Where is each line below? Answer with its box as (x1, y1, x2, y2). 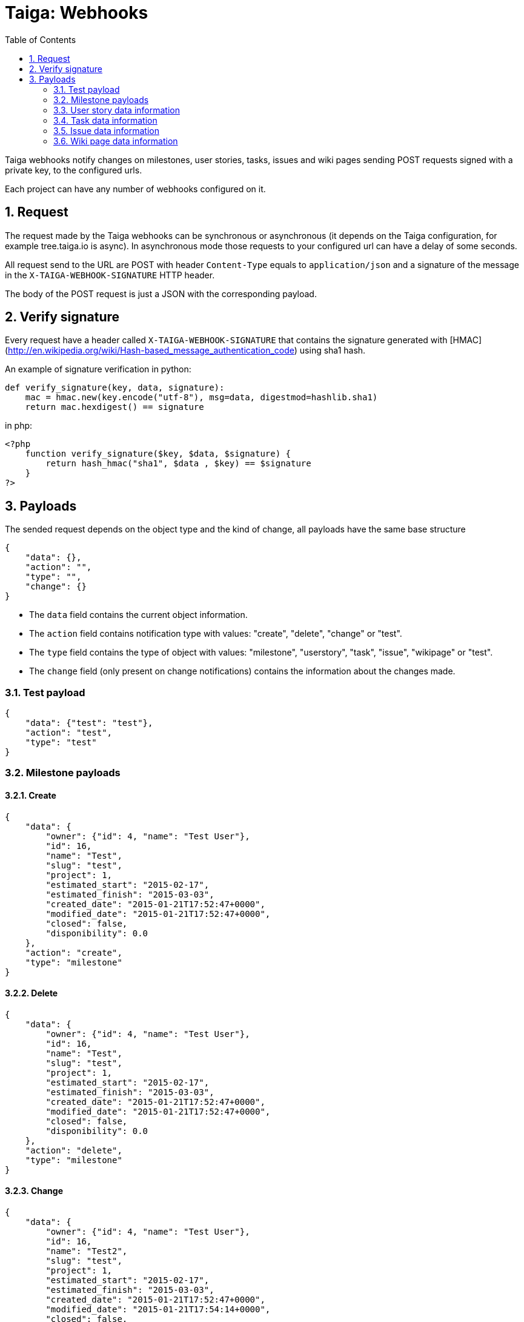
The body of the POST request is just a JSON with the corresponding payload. (5, 288, 317, 299)
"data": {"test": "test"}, (25, 718, 153, 728)
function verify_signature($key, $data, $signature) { (25, 449, 291, 459)
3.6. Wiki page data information (53, 135, 178, 146)
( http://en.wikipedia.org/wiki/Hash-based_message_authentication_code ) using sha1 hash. (5, 345, 366, 356)
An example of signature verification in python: (5, 364, 191, 375)
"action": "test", (25, 728, 113, 738)
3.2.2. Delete (5, 988, 58, 999)
